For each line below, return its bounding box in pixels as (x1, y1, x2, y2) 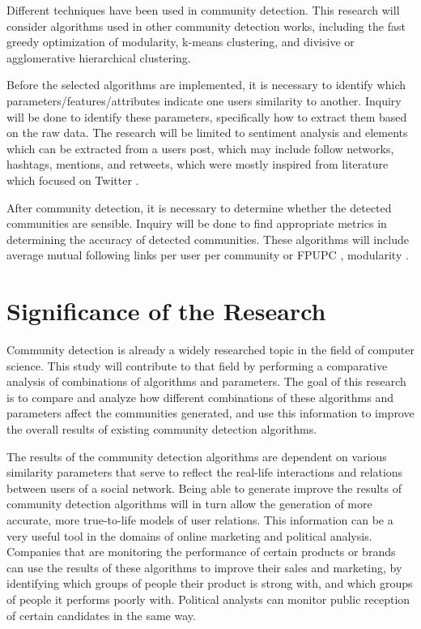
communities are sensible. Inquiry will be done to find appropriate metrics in (6, 215, 387, 232)
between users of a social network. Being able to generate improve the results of (6, 479, 402, 496)
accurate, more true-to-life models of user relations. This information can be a (6, 511, 393, 528)
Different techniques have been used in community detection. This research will (6, 2, 400, 18)
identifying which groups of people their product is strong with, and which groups (6, 575, 413, 592)
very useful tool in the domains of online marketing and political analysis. (6, 527, 372, 544)
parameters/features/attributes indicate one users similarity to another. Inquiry (6, 92, 402, 109)
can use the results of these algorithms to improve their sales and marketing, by (6, 558, 402, 576)
